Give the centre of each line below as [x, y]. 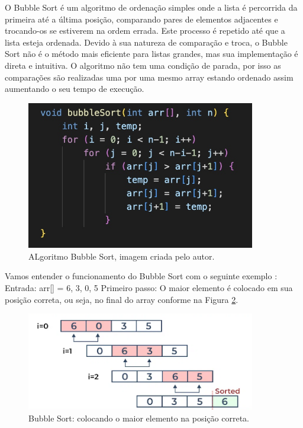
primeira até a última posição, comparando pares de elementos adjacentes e [141, 19]
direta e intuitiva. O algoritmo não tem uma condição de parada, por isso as [143, 65]
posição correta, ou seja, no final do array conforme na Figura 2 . [122, 299]
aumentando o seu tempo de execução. [75, 89]
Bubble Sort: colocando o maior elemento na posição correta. [139, 418]
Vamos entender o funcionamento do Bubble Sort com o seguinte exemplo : [141, 276]
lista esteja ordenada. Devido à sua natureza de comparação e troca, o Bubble [146, 42]
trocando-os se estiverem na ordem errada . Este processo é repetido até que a [145, 31]
